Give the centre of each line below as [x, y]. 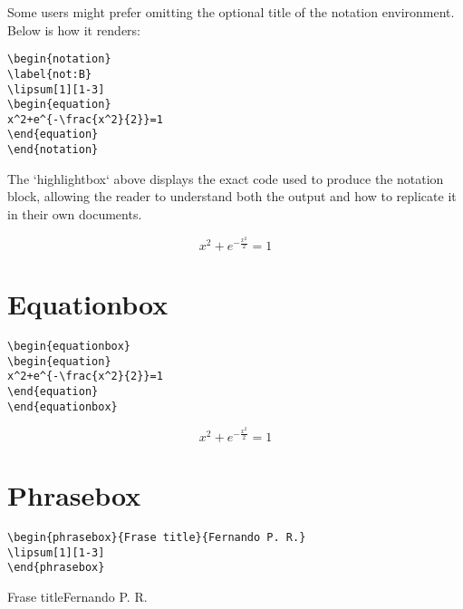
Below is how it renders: [74, 29]
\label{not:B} [50, 74]
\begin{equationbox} [69, 347]
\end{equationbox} [63, 406]
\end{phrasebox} [56, 568]
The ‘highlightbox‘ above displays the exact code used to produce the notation [226, 178]
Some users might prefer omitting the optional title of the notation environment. [231, 12]
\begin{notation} [59, 59]
